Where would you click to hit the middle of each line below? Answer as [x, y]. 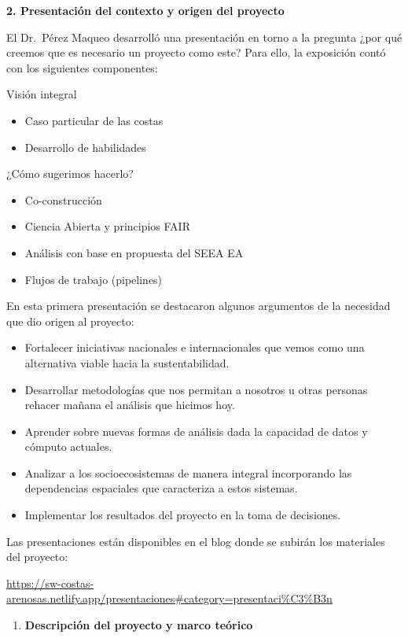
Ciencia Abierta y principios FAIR [107, 226]
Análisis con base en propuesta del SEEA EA [134, 252]
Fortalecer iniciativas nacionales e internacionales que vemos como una [195, 347]
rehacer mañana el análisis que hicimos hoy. [130, 405]
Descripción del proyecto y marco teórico [139, 625]
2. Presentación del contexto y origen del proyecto [145, 10]
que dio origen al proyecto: [70, 321]
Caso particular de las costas [94, 120]
